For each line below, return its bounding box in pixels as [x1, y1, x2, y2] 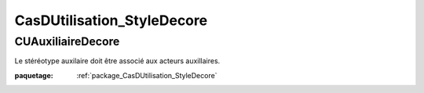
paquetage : [14, 70, 54, 80]
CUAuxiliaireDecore [14, 34, 120, 48]
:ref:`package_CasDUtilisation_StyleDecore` [76, 70, 217, 80]
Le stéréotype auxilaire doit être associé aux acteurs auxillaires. [14, 56, 221, 66]
